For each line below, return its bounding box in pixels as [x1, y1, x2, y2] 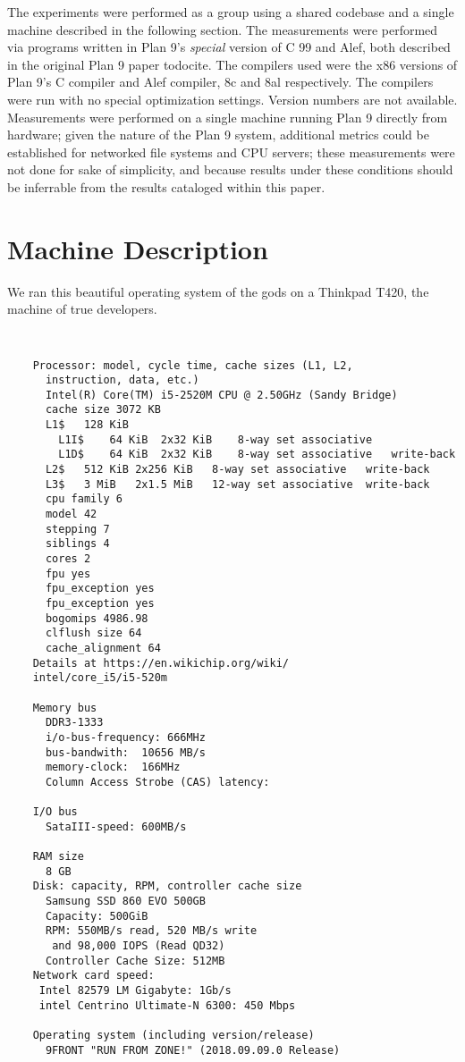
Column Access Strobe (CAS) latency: [45, 775, 270, 788]
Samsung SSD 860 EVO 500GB [45, 895, 206, 908]
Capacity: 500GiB [45, 909, 148, 923]
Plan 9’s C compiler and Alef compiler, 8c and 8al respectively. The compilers [7, 72, 434, 91]
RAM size [32, 850, 84, 864]
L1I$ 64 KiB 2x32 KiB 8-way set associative [58, 433, 373, 446]
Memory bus [32, 701, 97, 714]
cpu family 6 [45, 493, 123, 506]
